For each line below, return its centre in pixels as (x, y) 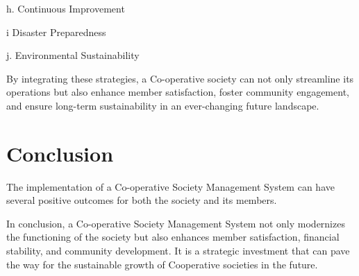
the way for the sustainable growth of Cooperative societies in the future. (162, 264)
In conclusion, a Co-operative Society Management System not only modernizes (176, 223)
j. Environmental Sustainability (73, 55)
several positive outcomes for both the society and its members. (142, 200)
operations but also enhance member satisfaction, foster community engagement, (178, 92)
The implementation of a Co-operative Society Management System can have (170, 186)
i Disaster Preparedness (56, 32)
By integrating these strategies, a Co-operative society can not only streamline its (180, 78)
